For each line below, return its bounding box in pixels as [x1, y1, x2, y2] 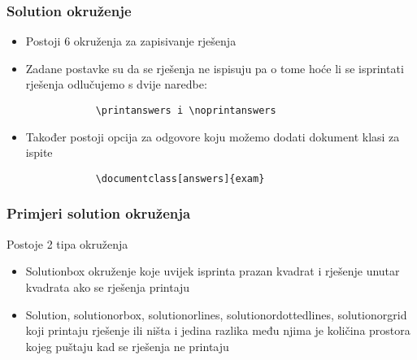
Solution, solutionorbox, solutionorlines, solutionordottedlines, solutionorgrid [25, 306, 407, 323]
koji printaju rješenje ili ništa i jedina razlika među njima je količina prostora [25, 322, 410, 339]
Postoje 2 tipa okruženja [7, 235, 128, 252]
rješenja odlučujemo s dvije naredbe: [25, 76, 207, 93]
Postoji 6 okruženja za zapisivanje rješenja [25, 33, 237, 50]
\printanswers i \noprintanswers [95, 105, 276, 116]
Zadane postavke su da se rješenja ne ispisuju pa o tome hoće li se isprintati [25, 59, 404, 76]
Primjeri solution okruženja [7, 203, 191, 223]
